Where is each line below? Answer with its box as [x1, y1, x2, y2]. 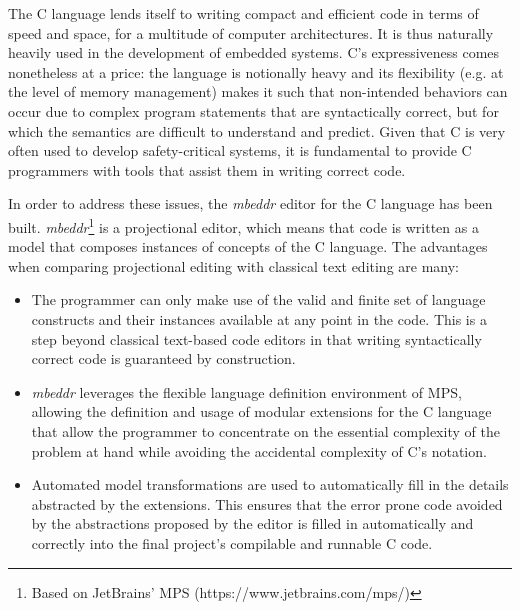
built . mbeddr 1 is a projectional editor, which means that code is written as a [8, 213, 479, 237]
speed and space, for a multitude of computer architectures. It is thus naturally [8, 22, 494, 43]
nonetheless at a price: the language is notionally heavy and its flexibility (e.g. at [8, 61, 504, 82]
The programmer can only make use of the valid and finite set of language [31, 289, 486, 310]
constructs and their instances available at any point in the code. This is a [31, 308, 487, 329]
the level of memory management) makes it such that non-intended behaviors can [8, 81, 508, 102]
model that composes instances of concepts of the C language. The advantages [8, 236, 488, 257]
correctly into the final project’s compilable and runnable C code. [31, 532, 433, 553]
